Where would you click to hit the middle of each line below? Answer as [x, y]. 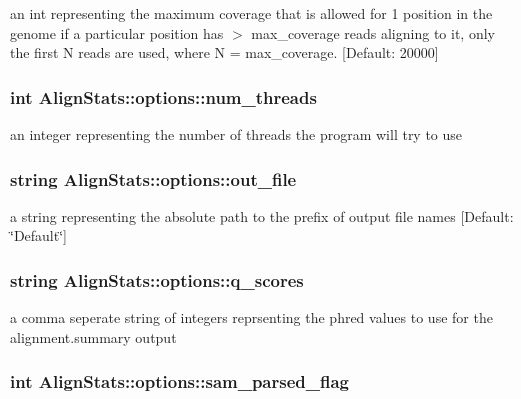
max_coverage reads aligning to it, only [373, 32]
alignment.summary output [93, 336]
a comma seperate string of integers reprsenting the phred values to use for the [251, 317]
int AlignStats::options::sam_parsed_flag [179, 381]
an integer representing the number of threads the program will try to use [236, 134]
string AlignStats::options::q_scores [157, 279]
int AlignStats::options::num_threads [163, 96]
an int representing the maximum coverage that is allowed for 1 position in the [251, 13]
